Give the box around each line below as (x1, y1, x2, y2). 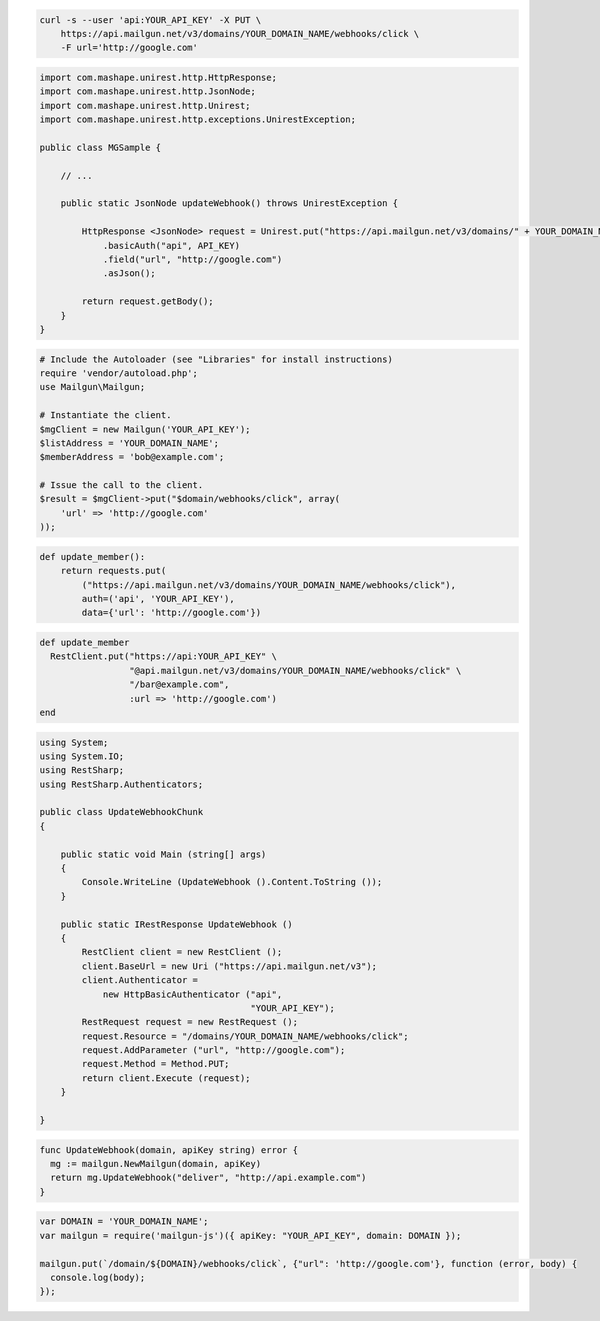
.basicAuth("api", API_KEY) (102, 240, 240, 251)
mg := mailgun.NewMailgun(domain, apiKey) (50, 1158, 262, 1170)
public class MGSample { (39, 141, 162, 153)
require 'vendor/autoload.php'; (39, 367, 199, 379)
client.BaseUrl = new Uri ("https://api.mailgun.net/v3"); (81, 960, 378, 972)
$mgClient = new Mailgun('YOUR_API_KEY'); (39, 423, 251, 435)
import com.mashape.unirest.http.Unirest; (39, 100, 251, 111)
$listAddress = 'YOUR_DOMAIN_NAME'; (39, 437, 220, 449)
